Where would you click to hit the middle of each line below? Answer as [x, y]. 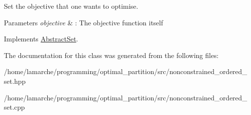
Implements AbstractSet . [41, 39]
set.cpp [14, 107]
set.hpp [15, 81]
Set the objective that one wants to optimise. [71, 6]
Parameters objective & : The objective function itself [84, 22]
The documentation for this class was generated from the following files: [111, 55]
